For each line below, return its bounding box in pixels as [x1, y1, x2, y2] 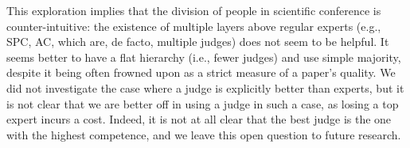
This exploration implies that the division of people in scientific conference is [6, 2, 381, 18]
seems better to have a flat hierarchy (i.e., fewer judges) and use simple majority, [6, 48, 401, 65]
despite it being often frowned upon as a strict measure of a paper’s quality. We [6, 64, 396, 81]
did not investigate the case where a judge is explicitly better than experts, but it [6, 79, 404, 96]
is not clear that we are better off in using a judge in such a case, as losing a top [6, 95, 399, 112]
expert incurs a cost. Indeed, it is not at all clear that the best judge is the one [6, 111, 392, 127]
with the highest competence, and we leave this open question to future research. [6, 126, 401, 142]
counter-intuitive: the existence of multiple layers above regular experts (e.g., [6, 17, 381, 34]
